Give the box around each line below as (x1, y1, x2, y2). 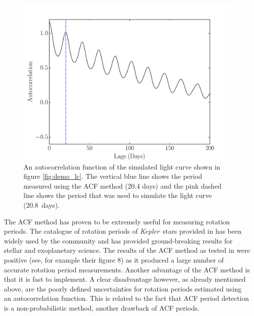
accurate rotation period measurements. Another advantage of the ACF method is (4, 264, 250, 274)
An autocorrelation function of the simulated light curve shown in (23, 161, 220, 171)
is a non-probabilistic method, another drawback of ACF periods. (4, 302, 200, 313)
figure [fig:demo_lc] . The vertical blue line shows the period (23, 171, 202, 181)
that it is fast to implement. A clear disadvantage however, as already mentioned (4, 274, 246, 284)
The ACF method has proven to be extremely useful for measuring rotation (4, 216, 230, 226)
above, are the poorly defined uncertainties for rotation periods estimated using (4, 283, 242, 293)
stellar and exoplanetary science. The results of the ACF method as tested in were (4, 245, 250, 255)
